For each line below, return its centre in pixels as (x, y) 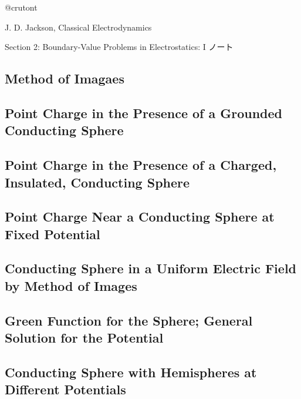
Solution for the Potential (84, 338)
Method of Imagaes (65, 78)
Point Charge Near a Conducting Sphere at (140, 217)
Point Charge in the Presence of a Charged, (141, 165)
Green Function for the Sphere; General (129, 320)
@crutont (21, 7)
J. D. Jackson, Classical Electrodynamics (78, 27)
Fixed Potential (53, 234)
